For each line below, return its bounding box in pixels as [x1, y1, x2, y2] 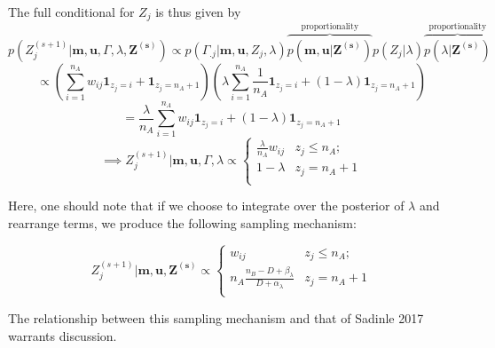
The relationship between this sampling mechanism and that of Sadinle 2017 [8, 308, 424, 327]
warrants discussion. [8, 326, 117, 344]
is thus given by [155, 3, 241, 20]
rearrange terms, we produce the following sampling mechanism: [8, 213, 357, 232]
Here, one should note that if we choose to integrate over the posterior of [8, 196, 405, 215]
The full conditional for [8, 3, 135, 20]
